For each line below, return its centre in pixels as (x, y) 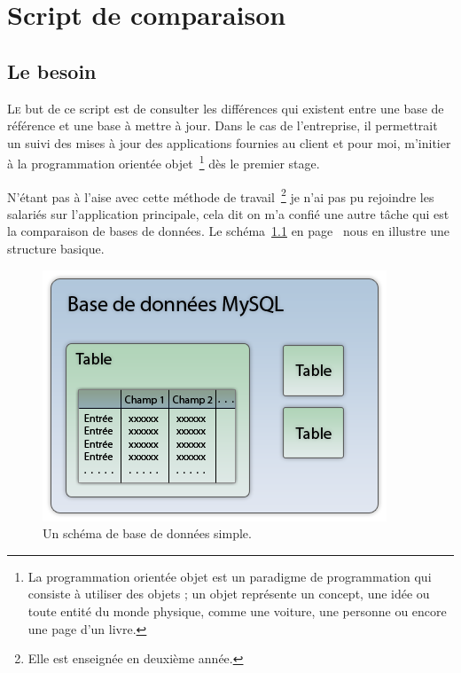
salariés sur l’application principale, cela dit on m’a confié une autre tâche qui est (228, 213)
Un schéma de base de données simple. (147, 533)
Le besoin (52, 70)
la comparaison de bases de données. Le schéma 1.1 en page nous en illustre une (228, 231)
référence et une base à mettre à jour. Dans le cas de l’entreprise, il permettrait (223, 125)
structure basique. (56, 249)
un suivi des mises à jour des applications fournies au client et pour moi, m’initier (229, 142)
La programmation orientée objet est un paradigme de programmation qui (230, 576)
